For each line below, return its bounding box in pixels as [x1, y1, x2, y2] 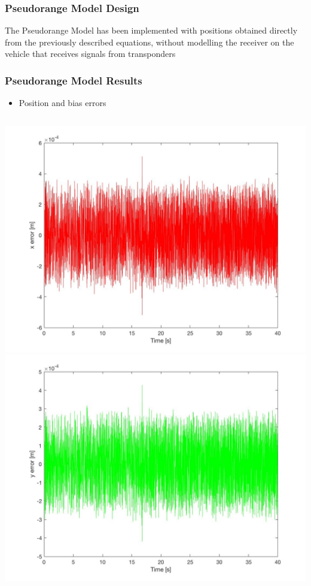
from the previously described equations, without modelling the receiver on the [5, 35, 294, 48]
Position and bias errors [19, 96, 106, 109]
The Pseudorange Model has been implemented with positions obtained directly [5, 24, 298, 37]
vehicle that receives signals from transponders [5, 47, 176, 60]
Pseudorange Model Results [5, 73, 142, 87]
